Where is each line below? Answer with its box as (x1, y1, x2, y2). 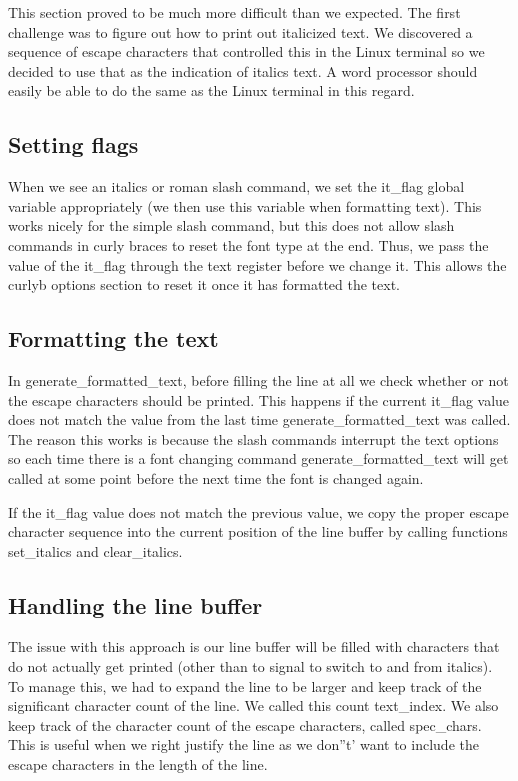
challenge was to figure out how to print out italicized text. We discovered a (8, 21, 473, 42)
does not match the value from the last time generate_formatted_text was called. (8, 409, 511, 430)
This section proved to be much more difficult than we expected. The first (8, 2, 461, 22)
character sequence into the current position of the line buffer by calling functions (8, 521, 508, 542)
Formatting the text (8, 323, 219, 354)
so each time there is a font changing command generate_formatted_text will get (8, 448, 509, 469)
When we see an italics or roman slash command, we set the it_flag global (8, 176, 465, 197)
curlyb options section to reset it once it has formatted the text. (8, 274, 401, 295)
